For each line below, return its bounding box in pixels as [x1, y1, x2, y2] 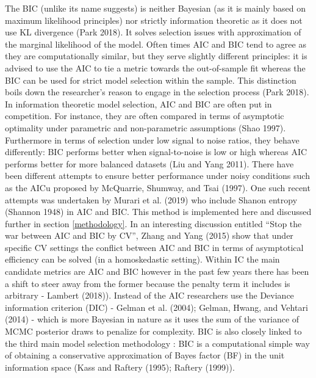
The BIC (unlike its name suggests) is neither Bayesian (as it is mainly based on [5, 2, 306, 14]
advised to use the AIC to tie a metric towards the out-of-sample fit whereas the [5, 61, 306, 74]
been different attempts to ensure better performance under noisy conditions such [5, 169, 310, 182]
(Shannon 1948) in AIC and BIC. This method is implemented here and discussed [5, 205, 312, 218]
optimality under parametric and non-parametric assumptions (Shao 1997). [5, 121, 286, 134]
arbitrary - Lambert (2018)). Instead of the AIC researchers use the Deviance [5, 289, 294, 302]
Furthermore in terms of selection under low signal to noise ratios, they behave [5, 133, 300, 146]
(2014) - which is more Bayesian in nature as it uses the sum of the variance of [5, 313, 300, 325]
